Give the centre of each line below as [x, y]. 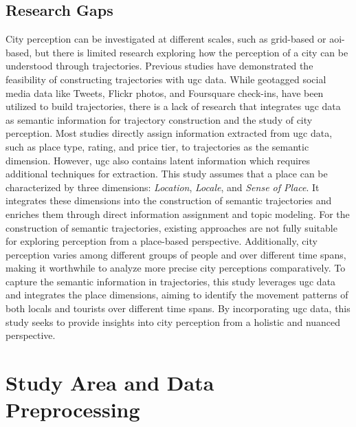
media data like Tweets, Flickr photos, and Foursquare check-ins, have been [165, 92]
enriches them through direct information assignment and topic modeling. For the [178, 213]
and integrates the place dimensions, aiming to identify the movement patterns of [177, 295]
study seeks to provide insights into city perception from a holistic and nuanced [173, 321]
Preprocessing [73, 409]
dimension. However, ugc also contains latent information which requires [158, 160]
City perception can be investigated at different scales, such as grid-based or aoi [174, 39]
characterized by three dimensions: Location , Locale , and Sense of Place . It [163, 187]
